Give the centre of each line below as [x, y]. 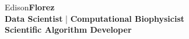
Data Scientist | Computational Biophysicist [95, 18]
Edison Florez [30, 7]
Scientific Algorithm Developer [68, 30]
